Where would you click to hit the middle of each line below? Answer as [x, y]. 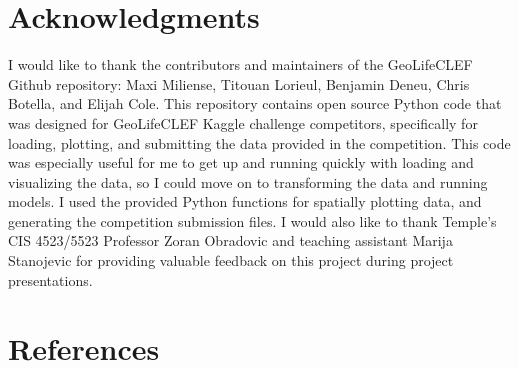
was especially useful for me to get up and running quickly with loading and [241, 162]
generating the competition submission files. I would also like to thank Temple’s [252, 220]
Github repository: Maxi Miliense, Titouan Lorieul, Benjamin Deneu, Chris [239, 83]
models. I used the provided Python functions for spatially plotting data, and [245, 201]
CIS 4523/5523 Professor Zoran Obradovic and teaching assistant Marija [230, 240]
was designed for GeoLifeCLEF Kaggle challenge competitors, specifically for [243, 122]
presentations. [50, 279]
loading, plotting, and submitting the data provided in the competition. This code [259, 142]
